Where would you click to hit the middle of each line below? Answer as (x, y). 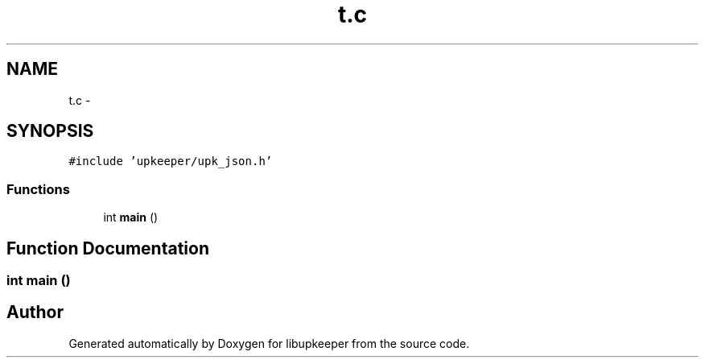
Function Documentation (108, 248)
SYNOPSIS (50, 131)
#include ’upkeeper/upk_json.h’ (171, 161)
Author (35, 312)
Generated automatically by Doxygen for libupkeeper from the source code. (269, 343)
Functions (38, 189)
